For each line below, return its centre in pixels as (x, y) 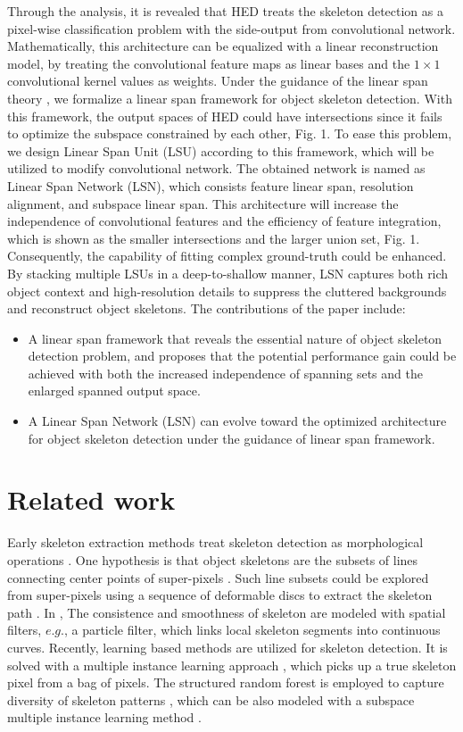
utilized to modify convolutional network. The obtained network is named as (216, 168)
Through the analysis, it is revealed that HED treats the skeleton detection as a (225, 11)
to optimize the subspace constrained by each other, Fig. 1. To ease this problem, (230, 133)
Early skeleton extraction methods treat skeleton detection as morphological (215, 542)
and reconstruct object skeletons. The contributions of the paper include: (207, 308)
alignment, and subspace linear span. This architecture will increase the (203, 203)
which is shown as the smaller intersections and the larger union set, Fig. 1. (214, 238)
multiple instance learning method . (104, 717)
